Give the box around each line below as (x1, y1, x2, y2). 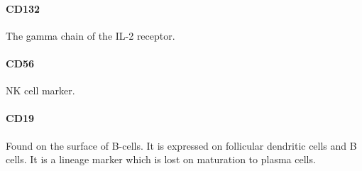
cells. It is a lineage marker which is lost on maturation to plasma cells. (6, 152, 316, 167)
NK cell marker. (6, 83, 75, 98)
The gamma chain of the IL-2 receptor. (6, 28, 175, 43)
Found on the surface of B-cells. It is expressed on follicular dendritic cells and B (6, 138, 357, 153)
